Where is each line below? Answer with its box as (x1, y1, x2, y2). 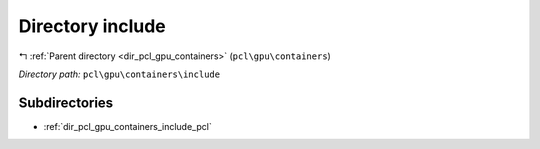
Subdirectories (18, 94, 114, 111)
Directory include (18, 15, 167, 37)
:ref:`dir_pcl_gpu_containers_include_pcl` (43, 120, 212, 132)
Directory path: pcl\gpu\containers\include (18, 68, 220, 80)
